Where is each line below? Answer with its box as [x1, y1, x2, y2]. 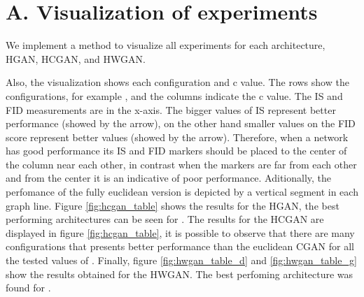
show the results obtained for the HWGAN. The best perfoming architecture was [6, 266, 353, 281]
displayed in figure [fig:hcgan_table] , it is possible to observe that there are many [6, 225, 355, 240]
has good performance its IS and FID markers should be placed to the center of [6, 143, 347, 158]
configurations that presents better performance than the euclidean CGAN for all [6, 239, 354, 254]
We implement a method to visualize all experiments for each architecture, [6, 38, 325, 52]
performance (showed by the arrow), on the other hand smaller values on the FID [6, 116, 356, 131]
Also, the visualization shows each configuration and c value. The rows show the [6, 75, 349, 89]
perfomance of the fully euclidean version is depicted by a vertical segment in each [6, 184, 358, 199]
